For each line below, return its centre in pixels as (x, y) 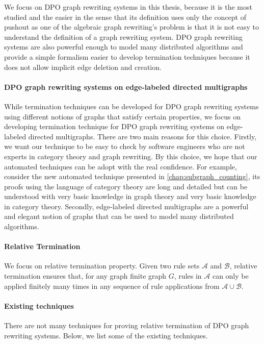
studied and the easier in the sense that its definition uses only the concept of (125, 17)
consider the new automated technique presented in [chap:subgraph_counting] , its (132, 176)
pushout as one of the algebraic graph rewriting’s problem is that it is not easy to (131, 27)
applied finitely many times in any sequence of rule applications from (112, 286)
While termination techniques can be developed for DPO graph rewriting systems (131, 106)
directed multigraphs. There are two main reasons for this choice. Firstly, (142, 136)
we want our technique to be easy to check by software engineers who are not (125, 146)
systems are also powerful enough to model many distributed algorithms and (124, 47)
